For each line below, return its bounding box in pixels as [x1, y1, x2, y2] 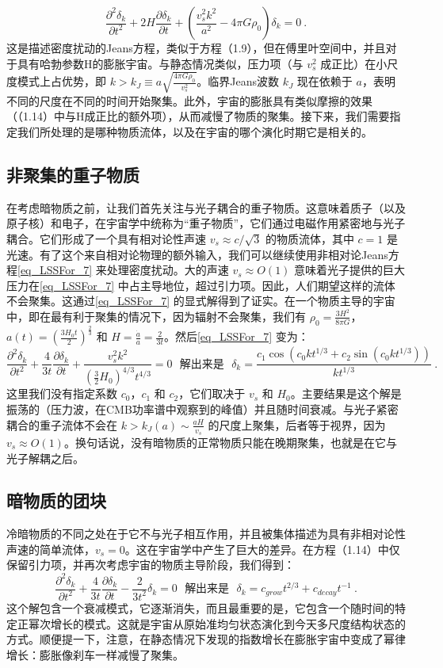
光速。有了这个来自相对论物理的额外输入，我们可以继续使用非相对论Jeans [6, 246, 388, 262]
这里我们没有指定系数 [6, 385, 117, 402]
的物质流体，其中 [265, 230, 354, 246]
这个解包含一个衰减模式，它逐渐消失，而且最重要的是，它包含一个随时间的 [6, 599, 395, 616]
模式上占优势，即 [17, 73, 106, 90]
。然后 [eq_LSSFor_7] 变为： [163, 328, 309, 345]
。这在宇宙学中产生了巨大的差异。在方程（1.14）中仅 [124, 540, 400, 557]
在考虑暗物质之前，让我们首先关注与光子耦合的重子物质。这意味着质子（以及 [6, 199, 406, 216]
